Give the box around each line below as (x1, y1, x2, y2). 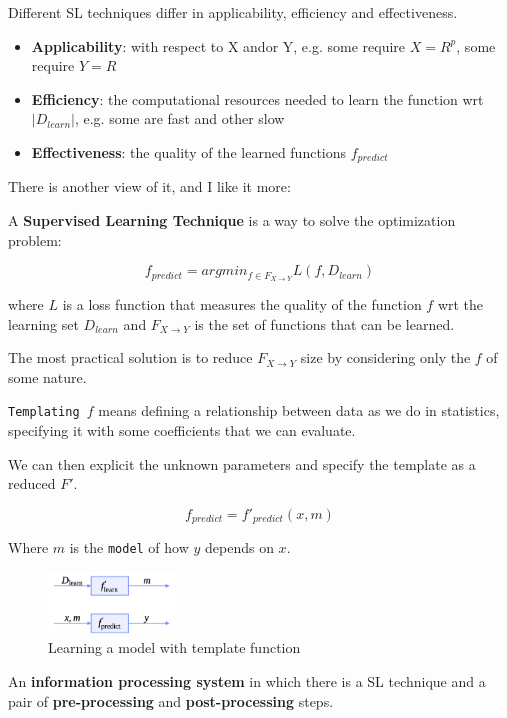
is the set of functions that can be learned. (194, 313, 455, 334)
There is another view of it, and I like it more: (8, 176, 291, 197)
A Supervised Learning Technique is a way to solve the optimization (8, 210, 456, 231)
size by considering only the (300, 347, 471, 368)
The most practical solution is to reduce (8, 347, 253, 368)
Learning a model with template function (48, 637, 301, 658)
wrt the (437, 294, 484, 315)
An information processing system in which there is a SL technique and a (8, 671, 486, 692)
